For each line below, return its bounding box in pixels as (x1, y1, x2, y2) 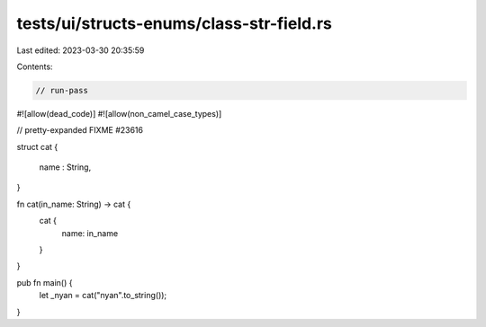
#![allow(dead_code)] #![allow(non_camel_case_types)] (16, 108, 222, 119)
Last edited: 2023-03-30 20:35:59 (16, 45, 145, 56)
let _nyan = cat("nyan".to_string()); (39, 290, 167, 301)
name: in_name (61, 227, 119, 238)
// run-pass (35, 85, 89, 95)
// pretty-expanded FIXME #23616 (16, 125, 144, 136)
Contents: (16, 61, 53, 72)
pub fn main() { (16, 277, 73, 287)
